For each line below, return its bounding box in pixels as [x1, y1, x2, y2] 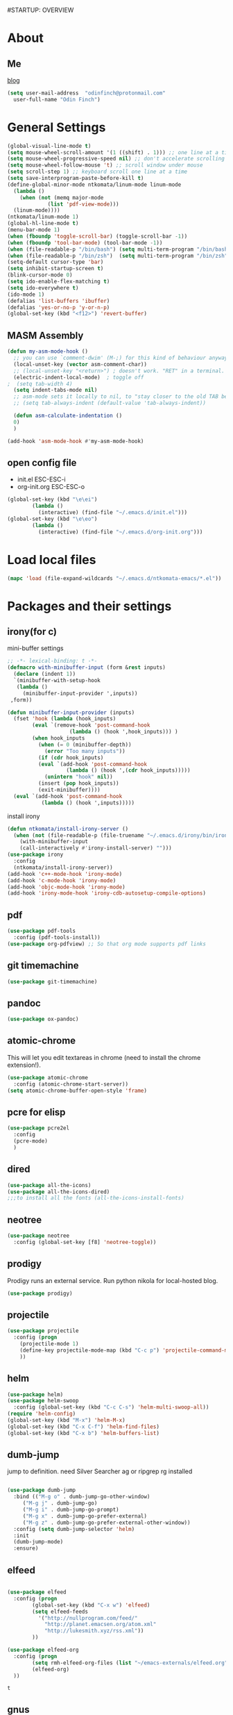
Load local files [7, 552, 96, 567]
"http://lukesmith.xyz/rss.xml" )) [44, 1627, 144, 1634]
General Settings [7, 119, 106, 135]
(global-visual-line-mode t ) [7, 142, 92, 149]
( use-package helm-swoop [7, 1398, 79, 1405]
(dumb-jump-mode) [13, 1539, 64, 1546]
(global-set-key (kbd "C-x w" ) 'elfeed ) [32, 1601, 150, 1609]
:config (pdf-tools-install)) [13, 934, 101, 941]
